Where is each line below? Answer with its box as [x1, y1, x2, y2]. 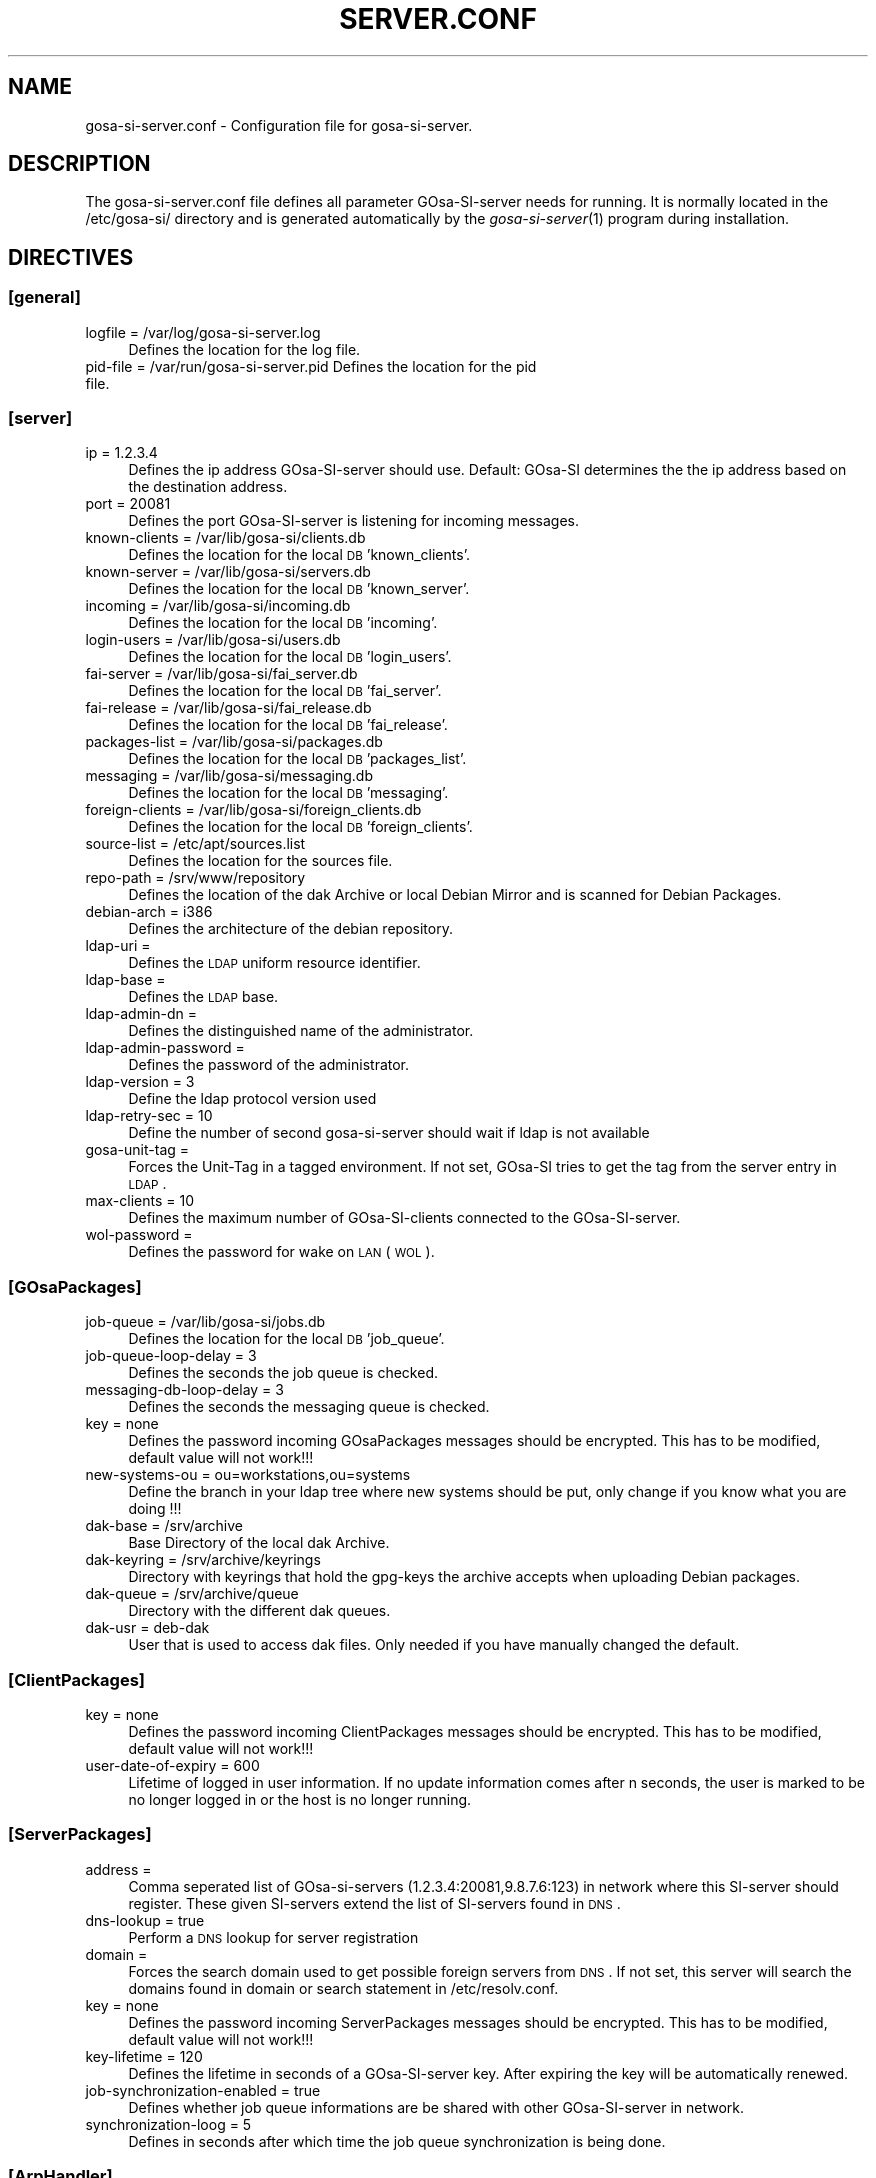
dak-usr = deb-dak [85, 1619, 210, 1637]
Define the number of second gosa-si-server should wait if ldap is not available [128, 1124, 650, 1142]
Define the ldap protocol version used [128, 1090, 377, 1108]
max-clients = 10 [85, 1192, 194, 1210]
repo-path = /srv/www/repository [85, 869, 306, 887]
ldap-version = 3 [85, 1073, 195, 1091]
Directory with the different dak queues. [128, 1602, 391, 1620]
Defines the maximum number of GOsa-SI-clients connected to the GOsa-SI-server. [128, 1209, 681, 1227]
